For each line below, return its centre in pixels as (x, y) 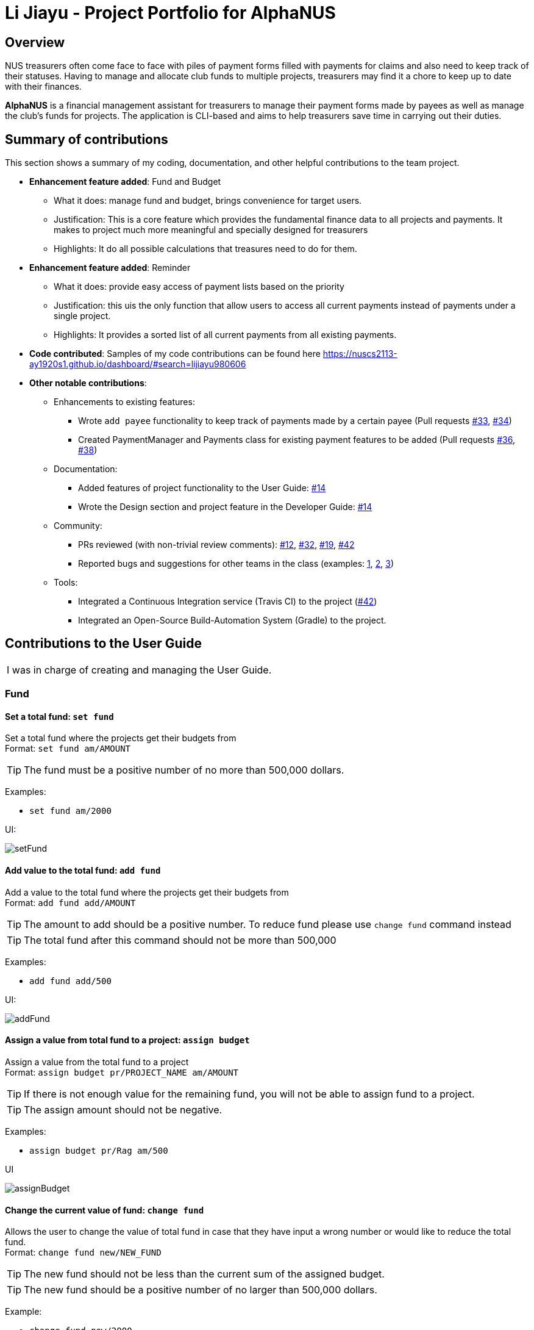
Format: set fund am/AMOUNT (68, 749)
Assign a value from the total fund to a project (97, 1062)
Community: (78, 526)
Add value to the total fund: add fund (83, 871)
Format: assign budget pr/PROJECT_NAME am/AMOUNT (122, 1072)
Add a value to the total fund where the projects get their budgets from (147, 892)
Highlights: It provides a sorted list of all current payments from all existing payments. (225, 335)
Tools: (66, 583)
